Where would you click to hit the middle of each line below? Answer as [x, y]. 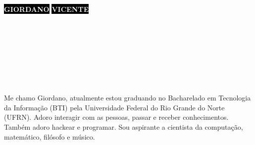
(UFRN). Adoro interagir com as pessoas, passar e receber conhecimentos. [116, 117]
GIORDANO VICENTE [47, 9]
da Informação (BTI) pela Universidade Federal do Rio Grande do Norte [114, 107]
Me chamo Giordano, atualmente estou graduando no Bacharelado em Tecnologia [127, 98]
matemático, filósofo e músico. [50, 136]
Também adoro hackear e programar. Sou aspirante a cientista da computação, [124, 126]
